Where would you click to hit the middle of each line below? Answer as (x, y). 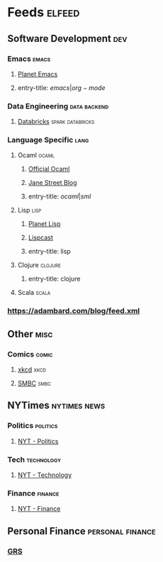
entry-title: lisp (49, 252)
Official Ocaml (49, 169)
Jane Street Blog (52, 183)
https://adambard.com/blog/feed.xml (74, 311)
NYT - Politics (38, 441)
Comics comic (30, 354)
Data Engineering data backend (58, 106)
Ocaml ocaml (36, 155)
